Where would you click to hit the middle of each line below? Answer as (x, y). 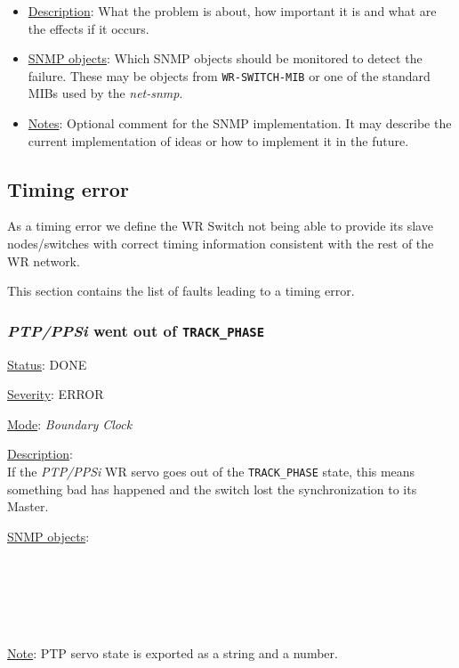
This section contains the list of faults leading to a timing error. (181, 291)
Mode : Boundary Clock (70, 424)
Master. (28, 506)
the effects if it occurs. (89, 28)
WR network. (44, 261)
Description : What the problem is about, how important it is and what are (232, 11)
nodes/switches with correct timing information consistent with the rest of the (221, 244)
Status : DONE (47, 364)
